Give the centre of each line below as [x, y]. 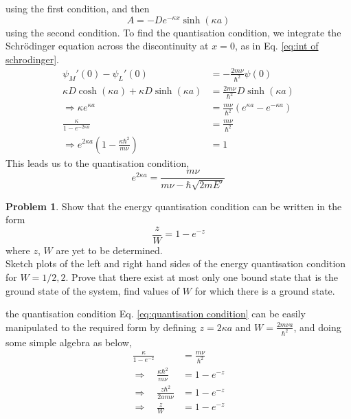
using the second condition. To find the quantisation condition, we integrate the [173, 32]
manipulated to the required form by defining [101, 327]
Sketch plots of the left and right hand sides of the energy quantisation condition [176, 263]
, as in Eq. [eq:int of [276, 46]
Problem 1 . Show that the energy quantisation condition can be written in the [174, 206]
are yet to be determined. [109, 250]
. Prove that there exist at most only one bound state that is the [202, 277]
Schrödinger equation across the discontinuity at [107, 46]
